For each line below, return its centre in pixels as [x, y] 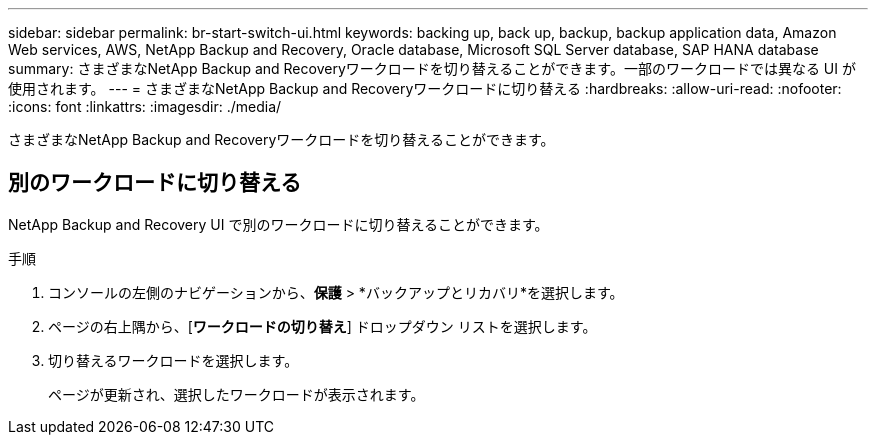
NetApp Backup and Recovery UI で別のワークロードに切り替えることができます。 [278, 224]
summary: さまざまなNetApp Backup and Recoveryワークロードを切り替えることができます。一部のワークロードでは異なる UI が [432, 68]
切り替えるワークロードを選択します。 [173, 360]
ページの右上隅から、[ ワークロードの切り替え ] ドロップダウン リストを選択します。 [322, 326]
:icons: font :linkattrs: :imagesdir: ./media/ [145, 106]
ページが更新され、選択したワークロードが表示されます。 [236, 394]
